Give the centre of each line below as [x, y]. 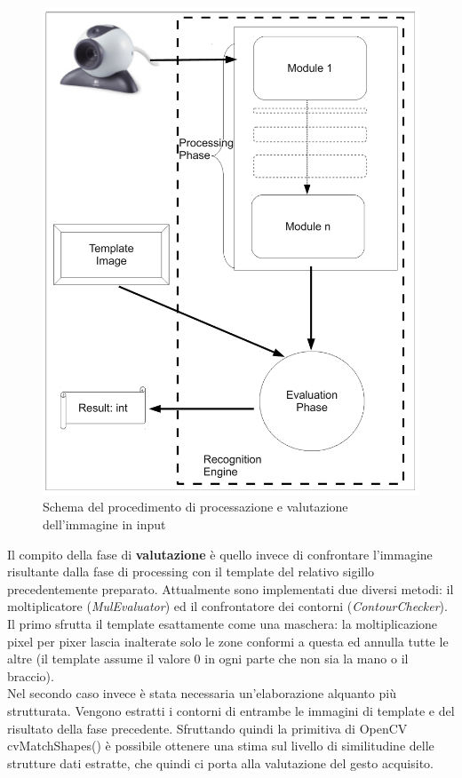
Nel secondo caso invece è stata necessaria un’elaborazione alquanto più [202, 693]
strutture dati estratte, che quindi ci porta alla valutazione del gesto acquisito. [220, 762]
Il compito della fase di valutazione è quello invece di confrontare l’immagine [220, 554]
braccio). [31, 675]
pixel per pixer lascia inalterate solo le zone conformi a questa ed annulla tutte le [228, 641]
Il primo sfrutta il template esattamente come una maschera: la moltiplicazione [223, 624]
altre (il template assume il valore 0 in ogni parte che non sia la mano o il [208, 659]
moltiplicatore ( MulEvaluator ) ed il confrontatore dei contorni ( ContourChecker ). [227, 606]
